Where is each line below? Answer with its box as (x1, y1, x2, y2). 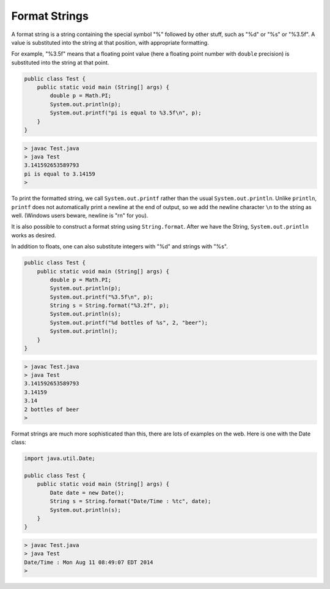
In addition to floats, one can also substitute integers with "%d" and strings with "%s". (11, 243, 229, 250)
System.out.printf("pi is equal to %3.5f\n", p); (50, 109, 202, 116)
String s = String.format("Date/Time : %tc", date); (50, 498, 211, 505)
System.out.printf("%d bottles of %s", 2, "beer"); (50, 319, 208, 326)
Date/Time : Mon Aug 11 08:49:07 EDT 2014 (24, 558, 153, 566)
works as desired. (11, 231, 56, 239)
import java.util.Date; (24, 455, 96, 462)
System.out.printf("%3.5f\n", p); (50, 294, 153, 300)
